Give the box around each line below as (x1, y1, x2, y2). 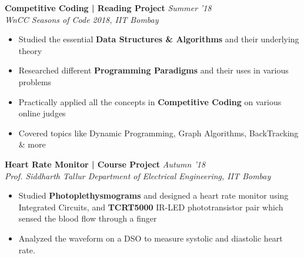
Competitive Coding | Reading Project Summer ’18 (5, 2, 212, 14)
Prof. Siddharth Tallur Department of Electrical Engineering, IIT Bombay (5, 169, 271, 182)
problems (18, 75, 52, 88)
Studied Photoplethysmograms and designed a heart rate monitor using (18, 189, 289, 202)
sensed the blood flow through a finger (18, 212, 157, 225)
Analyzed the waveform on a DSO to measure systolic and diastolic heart (18, 232, 283, 244)
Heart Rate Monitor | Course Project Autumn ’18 (5, 158, 206, 170)
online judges (18, 107, 66, 119)
